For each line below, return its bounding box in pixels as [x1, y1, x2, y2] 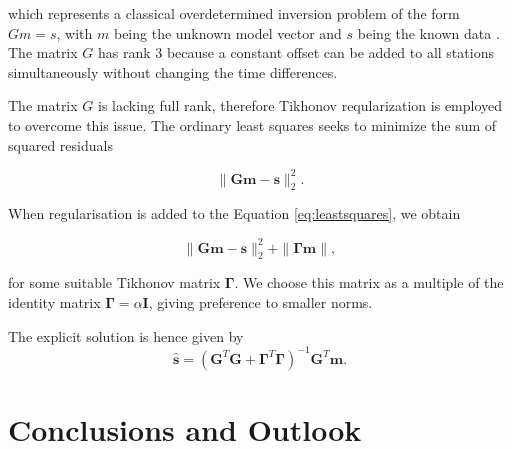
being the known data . [357, 22, 500, 43]
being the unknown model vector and [113, 22, 342, 43]
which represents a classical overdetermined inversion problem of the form [8, 3, 460, 23]
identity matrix [8, 291, 101, 312]
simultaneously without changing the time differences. [8, 61, 338, 82]
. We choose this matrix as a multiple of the [234, 272, 504, 293]
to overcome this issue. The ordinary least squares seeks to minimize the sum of [8, 114, 497, 135]
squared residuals [8, 134, 113, 155]
